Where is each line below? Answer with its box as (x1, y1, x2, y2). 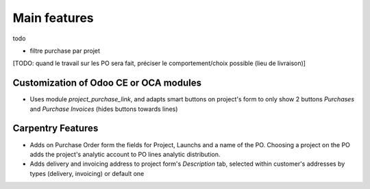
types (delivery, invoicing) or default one (29, 169, 145, 177)
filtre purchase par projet (29, 47, 101, 55)
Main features (12, 10, 94, 25)
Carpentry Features (12, 123, 99, 134)
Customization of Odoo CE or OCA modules (12, 77, 202, 89)
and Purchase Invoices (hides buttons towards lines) (29, 105, 178, 113)
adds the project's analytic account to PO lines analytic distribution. (29, 150, 221, 158)
